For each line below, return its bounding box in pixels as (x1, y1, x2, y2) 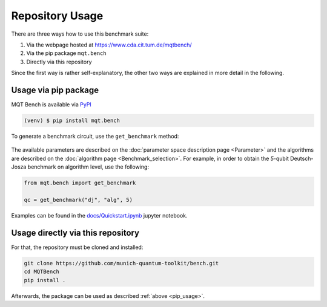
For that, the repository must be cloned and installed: (11, 244, 144, 251)
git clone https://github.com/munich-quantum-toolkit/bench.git (24, 260, 219, 267)
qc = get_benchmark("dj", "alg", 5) (24, 196, 133, 203)
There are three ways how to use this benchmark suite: (11, 30, 149, 37)
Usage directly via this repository (11, 227, 139, 238)
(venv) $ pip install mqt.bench (24, 117, 121, 124)
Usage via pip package (11, 85, 99, 95)
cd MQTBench (24, 268, 60, 275)
